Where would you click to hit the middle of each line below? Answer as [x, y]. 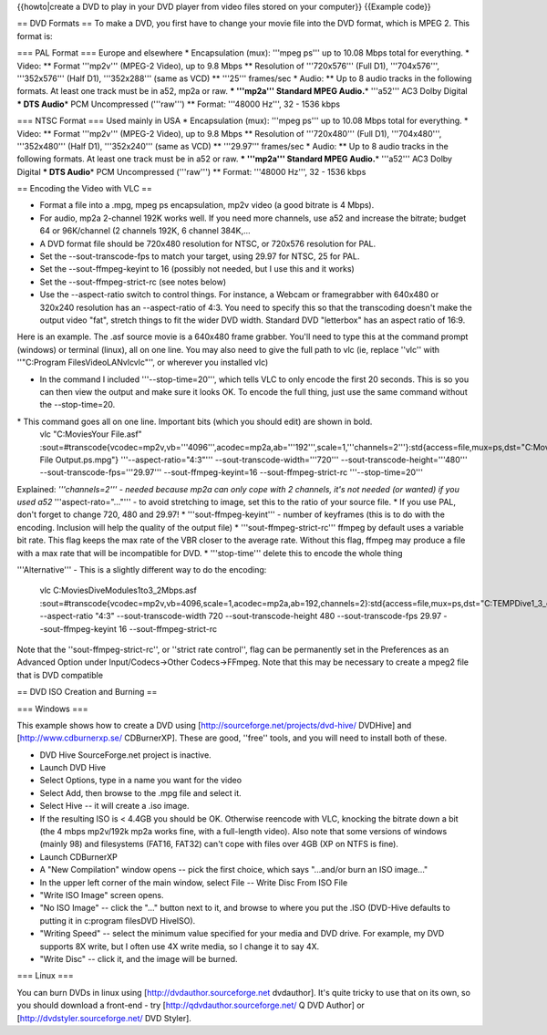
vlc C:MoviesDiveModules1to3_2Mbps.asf [119, 590]
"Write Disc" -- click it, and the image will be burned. [139, 958]
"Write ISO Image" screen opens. [102, 895]
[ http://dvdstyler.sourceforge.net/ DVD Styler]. [104, 1018]
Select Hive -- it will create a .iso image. [114, 806]
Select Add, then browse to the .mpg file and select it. [140, 792]
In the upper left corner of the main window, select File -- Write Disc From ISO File [194, 882]
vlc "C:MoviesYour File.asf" [91, 434]
